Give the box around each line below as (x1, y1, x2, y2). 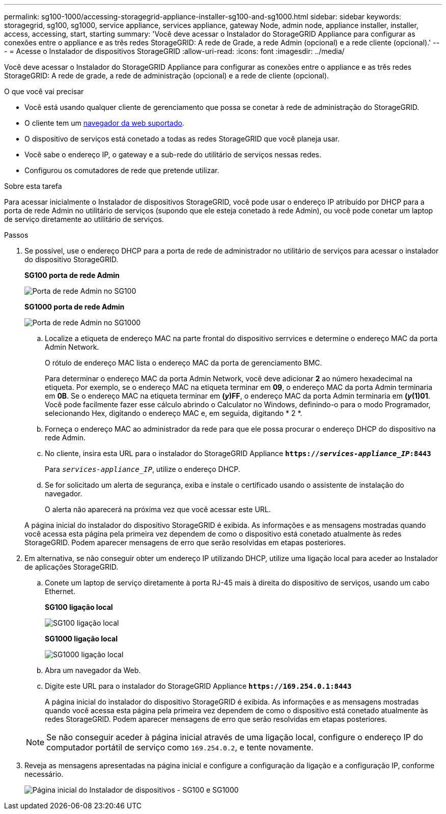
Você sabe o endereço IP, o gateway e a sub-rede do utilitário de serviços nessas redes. (24, 150, 322, 159)
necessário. (24, 770, 64, 778)
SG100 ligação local (45, 603, 113, 611)
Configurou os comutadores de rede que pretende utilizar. (24, 166, 219, 175)
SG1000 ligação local (45, 634, 118, 643)
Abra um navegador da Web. (45, 666, 141, 675)
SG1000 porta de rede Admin (24, 302, 125, 311)
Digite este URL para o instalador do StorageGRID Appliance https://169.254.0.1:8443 (45, 682, 352, 690)
